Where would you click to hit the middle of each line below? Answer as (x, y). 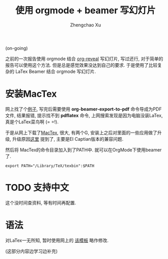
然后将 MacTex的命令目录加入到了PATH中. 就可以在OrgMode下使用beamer (83, 150)
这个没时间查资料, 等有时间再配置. (41, 202)
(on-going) (17, 48)
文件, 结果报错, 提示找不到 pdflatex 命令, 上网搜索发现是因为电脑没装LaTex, (84, 115)
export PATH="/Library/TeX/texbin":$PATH (50, 166)
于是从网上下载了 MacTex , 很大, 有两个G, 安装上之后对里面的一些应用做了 (81, 133)
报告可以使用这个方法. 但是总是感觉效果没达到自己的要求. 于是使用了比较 (81, 65)
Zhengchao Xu (86, 25)
